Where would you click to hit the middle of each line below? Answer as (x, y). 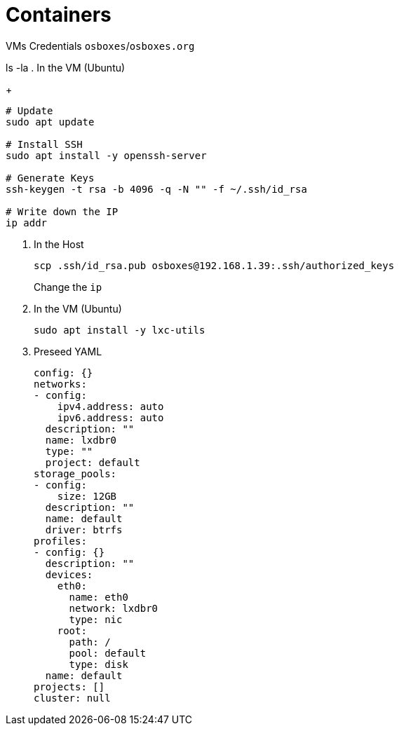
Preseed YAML (68, 351)
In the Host (59, 244)
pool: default (108, 653)
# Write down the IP (62, 211)
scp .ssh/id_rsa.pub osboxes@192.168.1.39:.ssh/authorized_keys (214, 265)
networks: (60, 384)
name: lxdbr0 (81, 440)
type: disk (99, 664)
